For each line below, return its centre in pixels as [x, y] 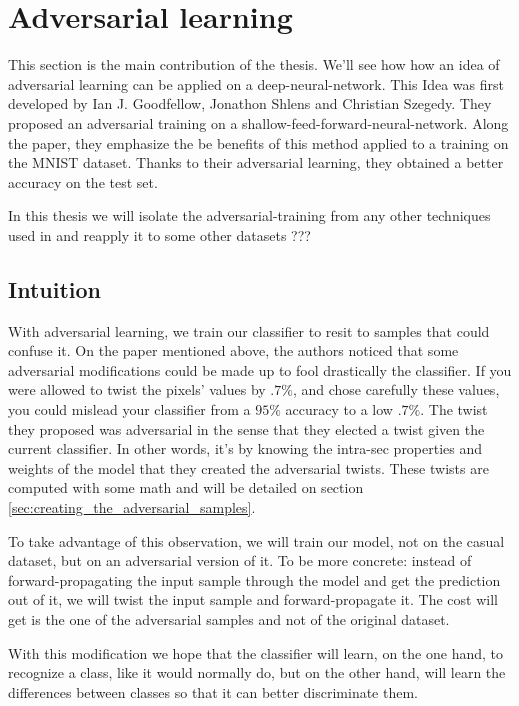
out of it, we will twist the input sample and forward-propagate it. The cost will [253, 599]
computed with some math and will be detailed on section [186, 487]
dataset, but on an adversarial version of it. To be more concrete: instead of [240, 560]
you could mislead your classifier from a [129, 409]
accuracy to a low [339, 409]
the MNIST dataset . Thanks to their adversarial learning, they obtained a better [256, 162]
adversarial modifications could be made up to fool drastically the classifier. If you [260, 369]
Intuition [54, 288]
